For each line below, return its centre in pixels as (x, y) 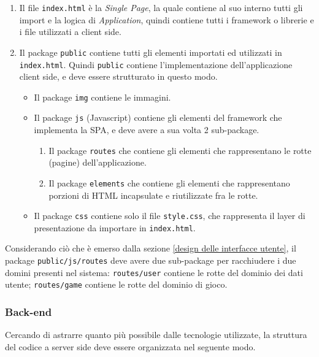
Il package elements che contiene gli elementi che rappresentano (169, 182)
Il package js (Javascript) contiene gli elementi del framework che (158, 117)
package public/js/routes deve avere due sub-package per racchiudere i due (151, 260)
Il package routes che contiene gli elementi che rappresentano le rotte (180, 150)
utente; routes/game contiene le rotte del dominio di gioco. (116, 284)
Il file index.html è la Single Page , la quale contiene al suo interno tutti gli (161, 7)
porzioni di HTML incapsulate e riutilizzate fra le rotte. (153, 195)
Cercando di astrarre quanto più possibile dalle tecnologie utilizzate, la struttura (156, 335)
